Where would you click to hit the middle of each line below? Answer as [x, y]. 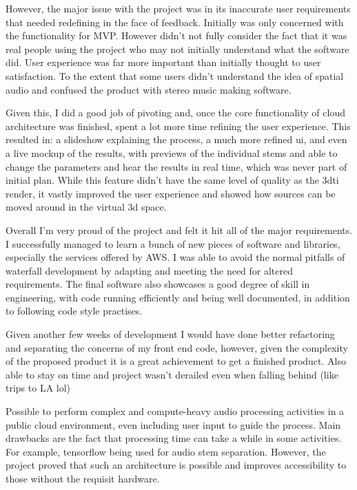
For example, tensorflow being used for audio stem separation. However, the [166, 451]
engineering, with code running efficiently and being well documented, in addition [178, 297]
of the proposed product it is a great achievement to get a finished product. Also [176, 361]
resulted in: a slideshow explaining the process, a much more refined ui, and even [176, 139]
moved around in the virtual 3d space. [86, 207]
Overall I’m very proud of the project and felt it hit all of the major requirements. [179, 230]
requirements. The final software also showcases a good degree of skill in [158, 284]
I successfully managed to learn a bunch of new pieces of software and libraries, [173, 243]
